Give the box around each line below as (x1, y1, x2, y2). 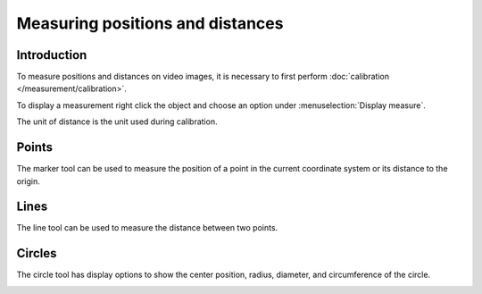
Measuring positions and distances (16, 13, 284, 33)
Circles (16, 246, 57, 261)
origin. (16, 175, 40, 187)
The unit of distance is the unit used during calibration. (16, 116, 218, 127)
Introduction (16, 47, 87, 63)
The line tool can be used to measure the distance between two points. (16, 223, 278, 233)
